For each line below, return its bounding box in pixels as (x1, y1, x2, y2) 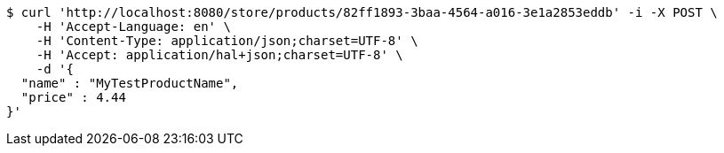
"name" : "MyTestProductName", (20, 76, 239, 90)
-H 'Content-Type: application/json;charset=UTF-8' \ (36, 34, 418, 48)
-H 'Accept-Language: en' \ (36, 19, 231, 34)
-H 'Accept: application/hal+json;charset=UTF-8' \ (36, 48, 403, 62)
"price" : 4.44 (20, 90, 126, 104)
